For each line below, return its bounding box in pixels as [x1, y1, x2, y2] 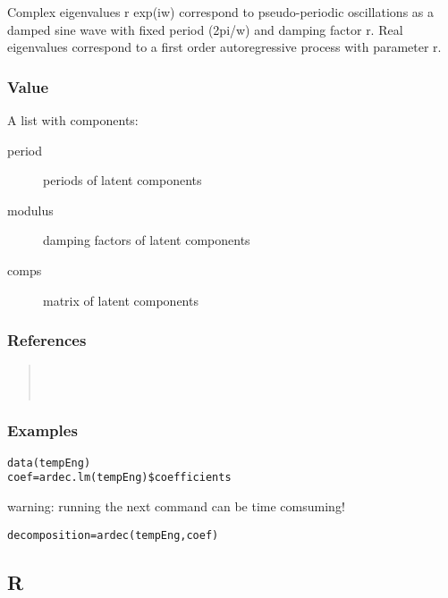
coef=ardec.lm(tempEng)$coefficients [7, 471, 232, 484]
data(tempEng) [7, 456, 91, 469]
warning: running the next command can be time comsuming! [7, 497, 345, 516]
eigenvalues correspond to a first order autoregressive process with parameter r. [7, 38, 442, 56]
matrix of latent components [43, 291, 199, 309]
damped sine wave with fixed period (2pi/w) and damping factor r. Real [7, 20, 403, 38]
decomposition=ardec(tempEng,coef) [7, 528, 219, 542]
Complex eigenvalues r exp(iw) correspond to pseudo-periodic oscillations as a [7, 3, 434, 21]
